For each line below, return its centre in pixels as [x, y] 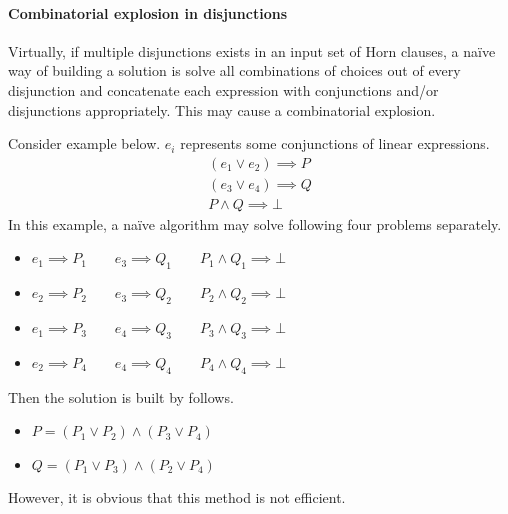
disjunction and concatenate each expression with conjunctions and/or [223, 89]
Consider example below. [84, 143]
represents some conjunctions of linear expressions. [335, 143]
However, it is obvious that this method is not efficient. [177, 497]
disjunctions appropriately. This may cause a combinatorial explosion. [222, 109]
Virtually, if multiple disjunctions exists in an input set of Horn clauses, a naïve [252, 50]
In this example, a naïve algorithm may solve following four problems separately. [255, 223]
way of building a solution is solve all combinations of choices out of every [234, 70]
